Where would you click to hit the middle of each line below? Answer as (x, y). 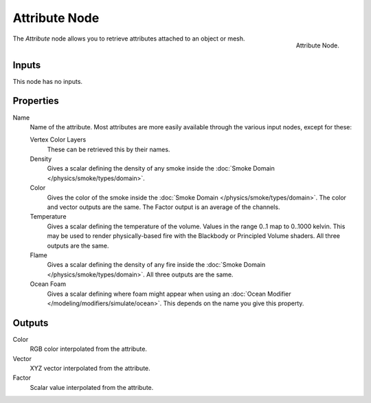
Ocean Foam (48, 284)
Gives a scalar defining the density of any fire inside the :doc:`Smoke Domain (156, 265)
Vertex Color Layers (58, 140)
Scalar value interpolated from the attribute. (92, 387)
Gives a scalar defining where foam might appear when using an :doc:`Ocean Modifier (169, 294)
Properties (36, 101)
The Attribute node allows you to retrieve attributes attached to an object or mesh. (129, 39)
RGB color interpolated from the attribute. (89, 349)
